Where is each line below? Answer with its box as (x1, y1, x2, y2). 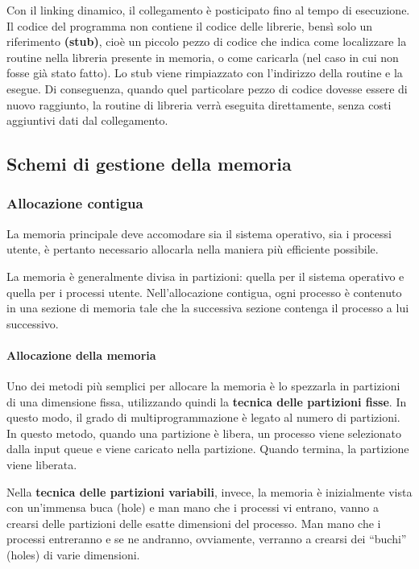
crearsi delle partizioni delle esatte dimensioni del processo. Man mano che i (6, 514, 381, 531)
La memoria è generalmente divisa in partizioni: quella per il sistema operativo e (6, 267, 404, 284)
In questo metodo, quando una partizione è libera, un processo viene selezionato (6, 424, 402, 441)
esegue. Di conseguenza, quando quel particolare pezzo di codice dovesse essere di (6, 80, 408, 97)
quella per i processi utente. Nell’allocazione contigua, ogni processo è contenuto (6, 283, 402, 300)
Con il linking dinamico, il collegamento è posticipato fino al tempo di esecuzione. (6, 2, 410, 18)
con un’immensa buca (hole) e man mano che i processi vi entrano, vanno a (6, 499, 379, 516)
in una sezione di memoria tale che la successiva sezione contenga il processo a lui (6, 299, 409, 316)
